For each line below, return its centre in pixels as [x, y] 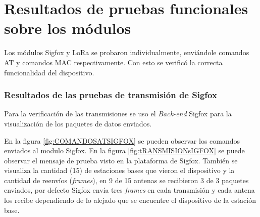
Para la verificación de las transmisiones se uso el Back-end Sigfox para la [118, 114]
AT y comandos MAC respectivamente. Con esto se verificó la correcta [113, 62]
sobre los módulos [68, 28]
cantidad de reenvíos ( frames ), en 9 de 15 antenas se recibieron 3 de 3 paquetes [126, 180]
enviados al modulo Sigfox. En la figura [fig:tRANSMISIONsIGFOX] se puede [124, 150]
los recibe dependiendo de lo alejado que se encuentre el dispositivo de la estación [130, 200]
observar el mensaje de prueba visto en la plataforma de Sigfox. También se [121, 160]
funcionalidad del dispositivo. [49, 72]
